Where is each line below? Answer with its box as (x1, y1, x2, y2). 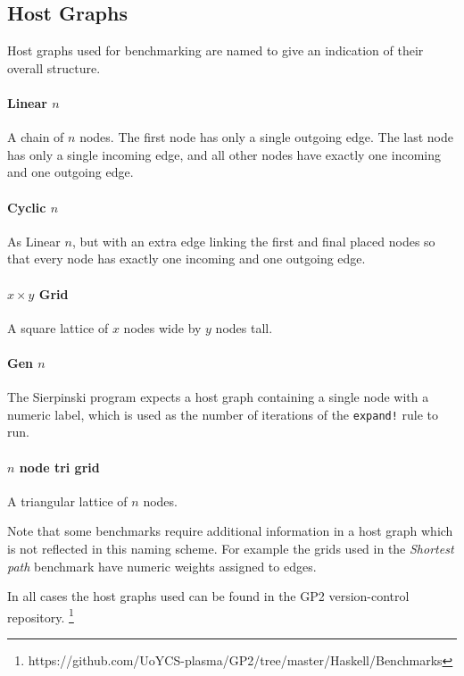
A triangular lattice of (7, 491, 128, 510)
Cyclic (7, 197, 46, 216)
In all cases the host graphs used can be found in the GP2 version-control (7, 587, 410, 605)
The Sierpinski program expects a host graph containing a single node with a (7, 388, 429, 406)
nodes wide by (123, 318, 202, 337)
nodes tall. (215, 318, 273, 337)
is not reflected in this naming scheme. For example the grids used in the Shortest (7, 538, 454, 557)
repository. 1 (7, 605, 74, 626)
